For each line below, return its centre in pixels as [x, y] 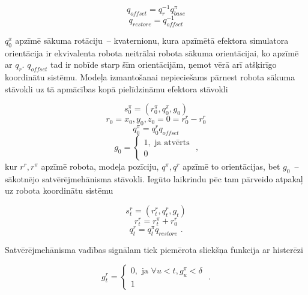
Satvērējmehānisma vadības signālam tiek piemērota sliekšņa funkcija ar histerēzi [154, 249]
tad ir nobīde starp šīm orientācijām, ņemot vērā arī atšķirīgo [163, 64]
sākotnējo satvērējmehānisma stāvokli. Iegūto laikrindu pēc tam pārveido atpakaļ [154, 178]
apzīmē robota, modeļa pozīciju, [100, 166]
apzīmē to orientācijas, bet [231, 166]
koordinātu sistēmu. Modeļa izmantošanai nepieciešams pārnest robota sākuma [150, 76]
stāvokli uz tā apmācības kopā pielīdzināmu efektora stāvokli [116, 88]
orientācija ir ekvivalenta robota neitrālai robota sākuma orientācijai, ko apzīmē [152, 52]
